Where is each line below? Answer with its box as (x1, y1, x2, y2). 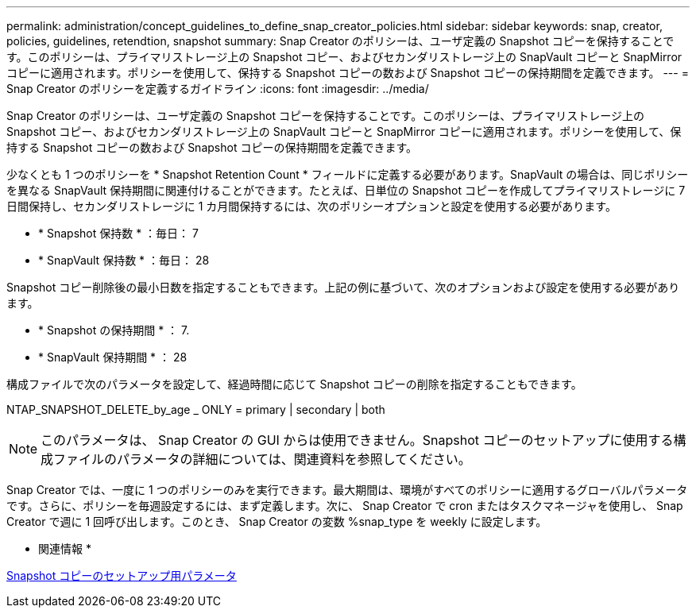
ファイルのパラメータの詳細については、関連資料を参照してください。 (53, 451, 471, 467)
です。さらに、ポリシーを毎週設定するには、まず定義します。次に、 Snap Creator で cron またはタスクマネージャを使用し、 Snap (6, 499, 683, 512)
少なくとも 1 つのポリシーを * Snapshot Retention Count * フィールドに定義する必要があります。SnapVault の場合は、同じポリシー (6, 168, 689, 181)
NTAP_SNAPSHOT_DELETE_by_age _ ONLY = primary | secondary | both (6, 403, 385, 416)
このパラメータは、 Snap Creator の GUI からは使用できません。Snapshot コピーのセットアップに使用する (41, 432, 674, 448)
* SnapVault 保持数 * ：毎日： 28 (38, 253, 210, 267)
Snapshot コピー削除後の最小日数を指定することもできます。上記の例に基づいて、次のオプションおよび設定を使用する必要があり (6, 280, 680, 294)
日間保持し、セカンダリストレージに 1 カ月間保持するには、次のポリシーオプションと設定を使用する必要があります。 (6, 199, 617, 213)
